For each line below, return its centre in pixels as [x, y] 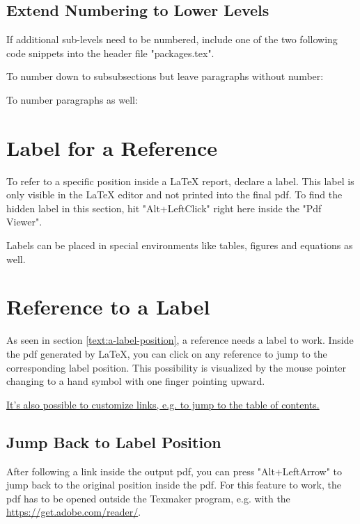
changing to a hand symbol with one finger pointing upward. [136, 381]
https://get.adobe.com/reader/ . [74, 512]
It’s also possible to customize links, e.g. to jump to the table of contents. [163, 404]
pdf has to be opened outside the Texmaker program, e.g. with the [148, 498]
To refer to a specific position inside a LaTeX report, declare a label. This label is [180, 181]
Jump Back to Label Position [114, 442]
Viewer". [24, 222]
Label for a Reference [112, 147]
